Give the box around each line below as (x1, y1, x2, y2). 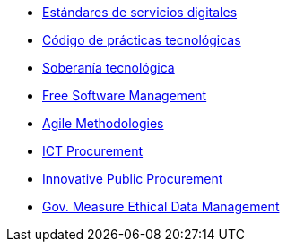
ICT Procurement (42, 143, 143, 159)
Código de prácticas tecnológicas (42, 32, 241, 47)
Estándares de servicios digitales (42, 4, 238, 20)
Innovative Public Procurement (42, 171, 223, 186)
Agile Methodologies (42, 116, 164, 131)
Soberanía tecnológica (42, 60, 175, 75)
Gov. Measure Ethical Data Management (42, 199, 280, 214)
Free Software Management (42, 88, 207, 103)
